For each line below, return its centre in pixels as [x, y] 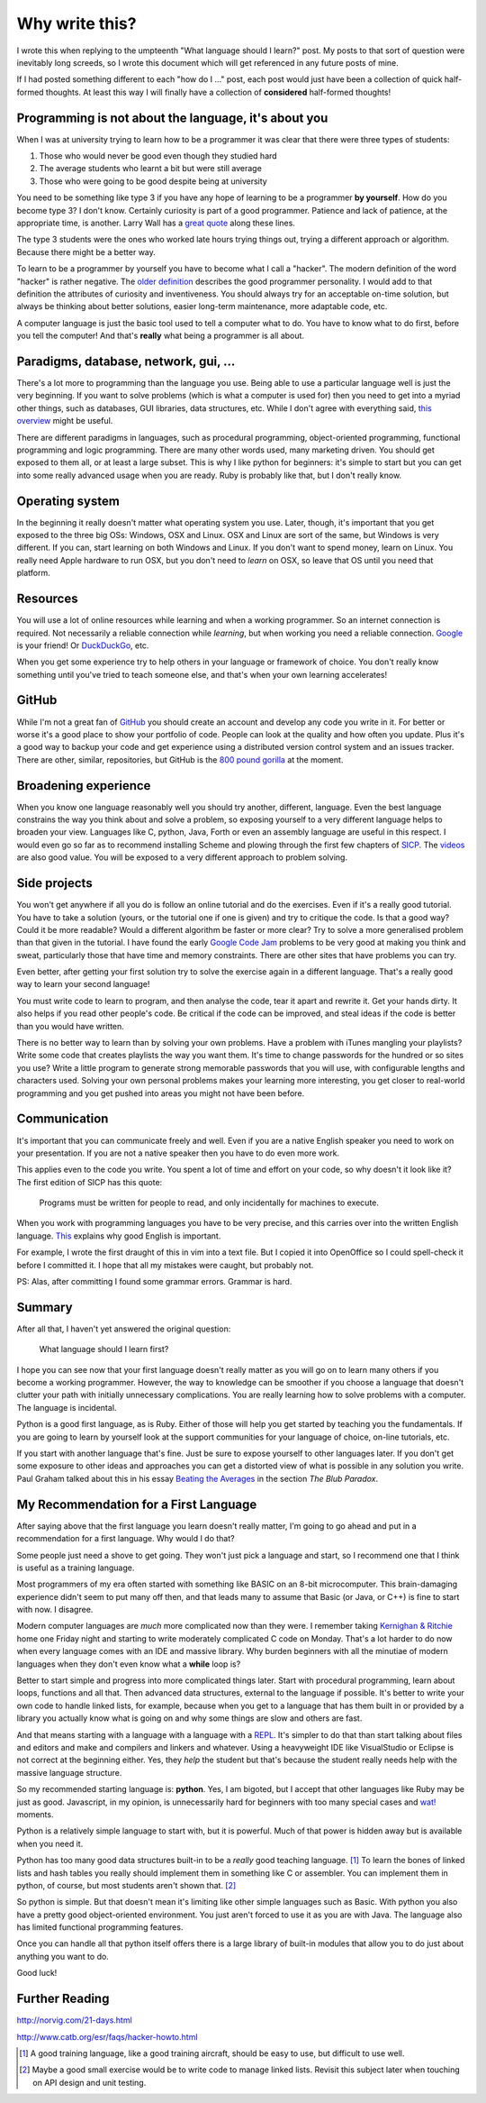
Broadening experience [84, 786]
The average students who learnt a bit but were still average [151, 169]
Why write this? [76, 23]
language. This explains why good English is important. [119, 1236]
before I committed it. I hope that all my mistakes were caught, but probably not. [165, 1265]
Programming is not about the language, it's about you [172, 118]
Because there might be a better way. [86, 251]
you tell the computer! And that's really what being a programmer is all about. [161, 336]
